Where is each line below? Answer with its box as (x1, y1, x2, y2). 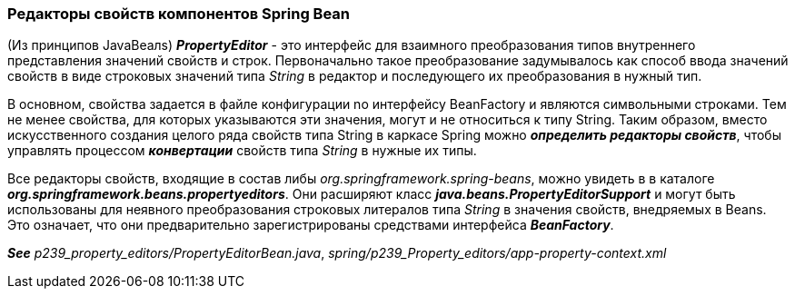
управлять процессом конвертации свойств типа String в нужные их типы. (7, 143, 477, 159)
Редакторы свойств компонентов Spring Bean (7, 5, 351, 23)
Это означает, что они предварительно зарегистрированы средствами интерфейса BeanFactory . (7, 217, 614, 233)
